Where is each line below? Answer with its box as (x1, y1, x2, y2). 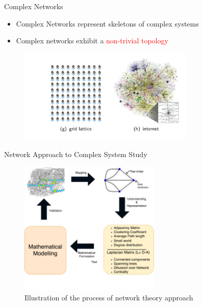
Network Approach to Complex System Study (4, 148, 147, 159)
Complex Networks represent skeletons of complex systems (16, 18, 199, 29)
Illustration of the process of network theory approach (24, 292, 193, 302)
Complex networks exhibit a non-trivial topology (16, 35, 168, 46)
